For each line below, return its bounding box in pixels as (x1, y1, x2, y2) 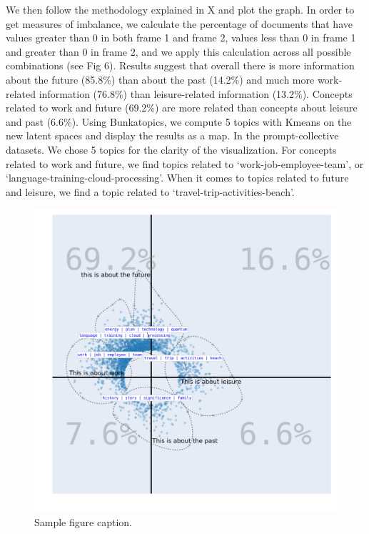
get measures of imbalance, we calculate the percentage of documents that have (6, 16, 353, 31)
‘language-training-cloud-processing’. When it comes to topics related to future (6, 170, 349, 185)
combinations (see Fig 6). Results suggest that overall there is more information (6, 58, 355, 73)
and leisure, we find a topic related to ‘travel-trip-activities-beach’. (6, 184, 295, 199)
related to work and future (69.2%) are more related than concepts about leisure (6, 100, 358, 115)
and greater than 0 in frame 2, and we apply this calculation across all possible (6, 44, 351, 59)
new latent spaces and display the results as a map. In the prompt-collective (6, 128, 339, 143)
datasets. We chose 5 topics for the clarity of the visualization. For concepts (6, 142, 337, 157)
